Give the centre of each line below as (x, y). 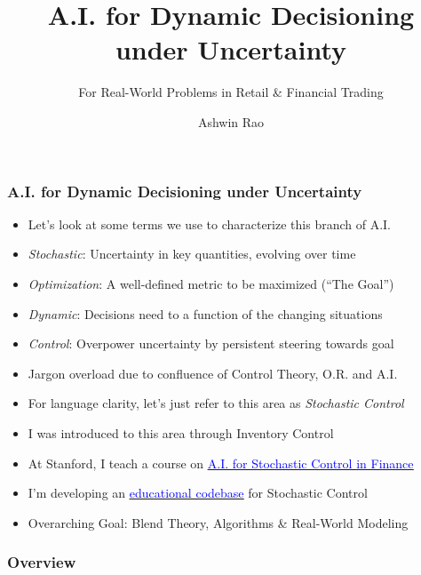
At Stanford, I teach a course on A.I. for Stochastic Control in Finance (221, 463)
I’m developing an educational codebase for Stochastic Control (198, 493)
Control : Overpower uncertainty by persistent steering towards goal (211, 343)
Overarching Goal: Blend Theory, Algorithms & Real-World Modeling (218, 522)
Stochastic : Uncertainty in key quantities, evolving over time (192, 254)
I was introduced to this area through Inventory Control (181, 432)
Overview (42, 562)
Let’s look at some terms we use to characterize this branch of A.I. (210, 224)
